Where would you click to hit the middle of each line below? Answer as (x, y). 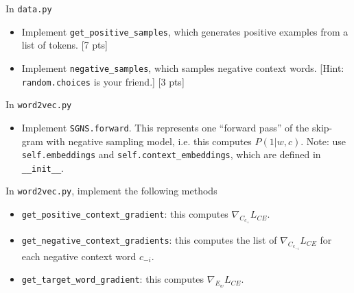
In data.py (29, 8)
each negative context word (79, 256)
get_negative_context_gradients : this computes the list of (149, 240)
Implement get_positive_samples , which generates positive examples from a (185, 31)
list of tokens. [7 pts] (64, 45)
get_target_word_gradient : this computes (113, 279)
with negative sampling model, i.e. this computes (149, 141)
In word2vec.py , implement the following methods (111, 191)
